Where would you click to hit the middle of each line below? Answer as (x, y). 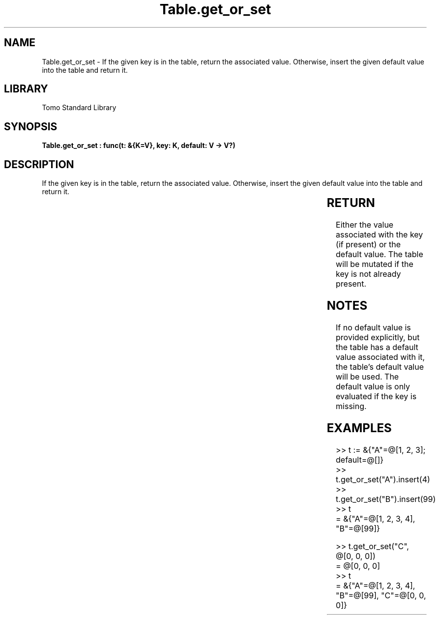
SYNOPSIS (31, 126)
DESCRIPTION (39, 164)
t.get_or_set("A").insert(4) (383, 479)
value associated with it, (380, 357)
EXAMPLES (359, 428)
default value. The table (380, 254)
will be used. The (367, 376)
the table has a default (377, 347)
